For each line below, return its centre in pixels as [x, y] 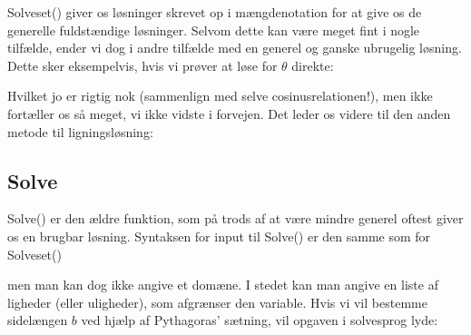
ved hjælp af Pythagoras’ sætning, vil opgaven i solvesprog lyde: [260, 320]
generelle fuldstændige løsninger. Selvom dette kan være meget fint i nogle [214, 30]
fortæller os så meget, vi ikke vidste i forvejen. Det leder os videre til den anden [229, 113]
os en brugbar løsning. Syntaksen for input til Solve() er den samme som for [219, 236]
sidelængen [38, 320]
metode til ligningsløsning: [80, 131]
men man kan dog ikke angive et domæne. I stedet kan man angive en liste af [223, 285]
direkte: [313, 65]
